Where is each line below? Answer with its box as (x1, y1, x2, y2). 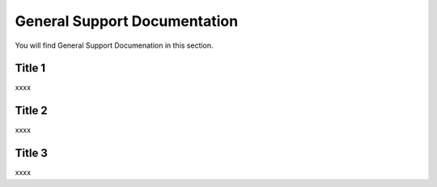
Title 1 (15, 62, 46, 75)
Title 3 (15, 147, 49, 160)
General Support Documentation (15, 12, 239, 30)
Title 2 (15, 104, 48, 117)
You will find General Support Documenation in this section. (15, 40, 214, 50)
